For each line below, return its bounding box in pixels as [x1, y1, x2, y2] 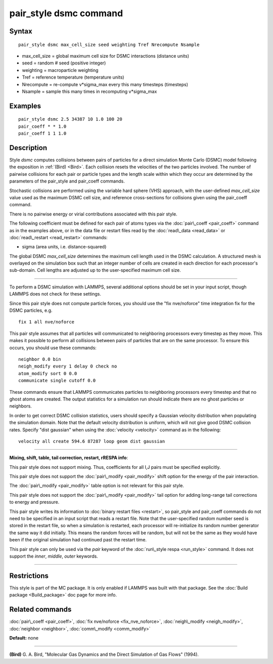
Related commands [9, 605, 72, 614]
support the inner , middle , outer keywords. [9, 553, 98, 559]
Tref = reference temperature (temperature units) [22, 74, 124, 81]
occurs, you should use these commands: [9, 345, 97, 351]
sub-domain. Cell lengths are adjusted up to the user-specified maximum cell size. [9, 267, 181, 273]
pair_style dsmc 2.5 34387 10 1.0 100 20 [18, 117, 122, 122]
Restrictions [9, 571, 49, 580]
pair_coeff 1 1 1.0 [18, 131, 67, 136]
